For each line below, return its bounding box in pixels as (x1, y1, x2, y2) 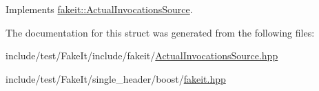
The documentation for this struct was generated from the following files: (6, 25, 315, 39)
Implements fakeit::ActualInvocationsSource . (6, 2, 193, 16)
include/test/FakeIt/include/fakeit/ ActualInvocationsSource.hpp (6, 48, 278, 63)
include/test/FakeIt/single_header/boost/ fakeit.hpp (6, 71, 226, 85)
